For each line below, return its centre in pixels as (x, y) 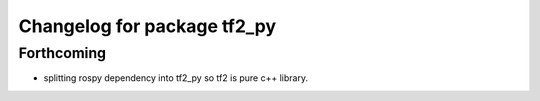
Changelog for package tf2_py (147, 26)
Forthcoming (62, 53)
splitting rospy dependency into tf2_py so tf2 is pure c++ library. (176, 78)
